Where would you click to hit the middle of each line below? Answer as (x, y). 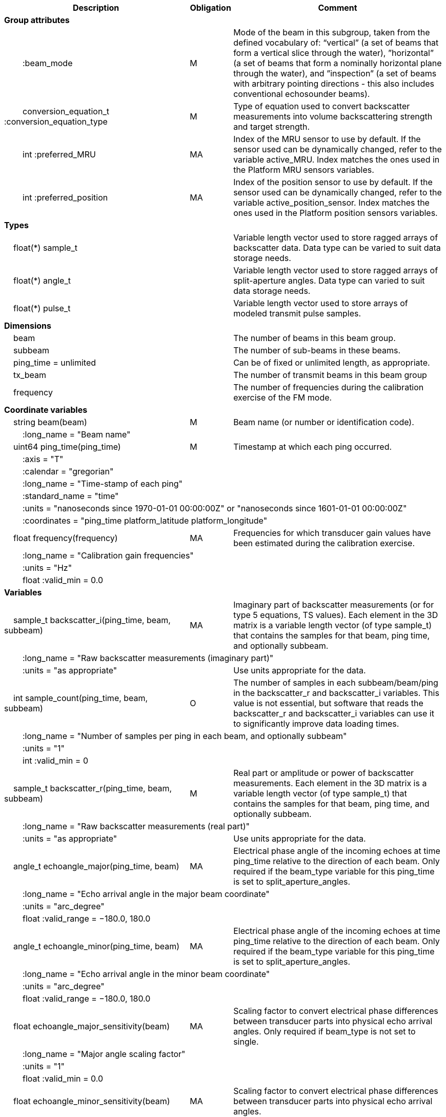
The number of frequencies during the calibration (329, 387)
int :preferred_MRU (59, 154)
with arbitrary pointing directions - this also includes (334, 84)
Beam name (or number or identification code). (324, 422)
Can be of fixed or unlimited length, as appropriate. (332, 363)
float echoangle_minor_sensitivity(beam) (92, 1101)
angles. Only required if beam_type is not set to (325, 1031)
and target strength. (272, 127)
